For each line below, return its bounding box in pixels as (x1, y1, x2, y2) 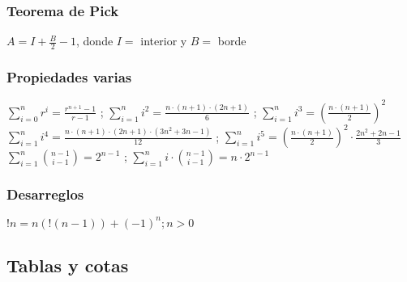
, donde (76, 32, 114, 49)
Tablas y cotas (6, 253, 129, 278)
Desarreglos (6, 184, 84, 204)
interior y (140, 32, 187, 49)
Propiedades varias (6, 66, 132, 86)
